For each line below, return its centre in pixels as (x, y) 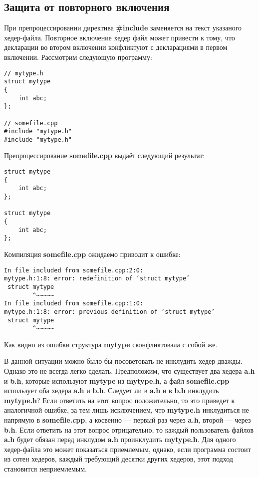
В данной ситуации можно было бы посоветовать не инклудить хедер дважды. (123, 361)
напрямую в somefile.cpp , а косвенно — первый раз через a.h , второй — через (128, 419)
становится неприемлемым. (45, 468)
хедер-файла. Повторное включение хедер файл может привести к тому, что (120, 37)
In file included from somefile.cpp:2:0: (74, 270)
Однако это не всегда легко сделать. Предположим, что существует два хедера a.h (129, 371)
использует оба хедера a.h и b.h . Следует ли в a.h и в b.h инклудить (112, 390)
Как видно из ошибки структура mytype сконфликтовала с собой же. (111, 344)
